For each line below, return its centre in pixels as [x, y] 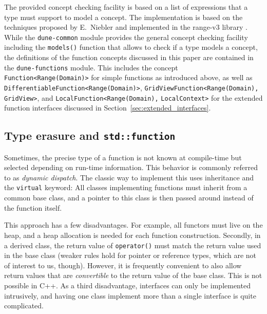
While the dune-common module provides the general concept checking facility [126, 37]
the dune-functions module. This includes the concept [91, 67]
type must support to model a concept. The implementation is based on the [123, 17]
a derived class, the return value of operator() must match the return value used [133, 245]
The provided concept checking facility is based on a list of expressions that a [126, 7]
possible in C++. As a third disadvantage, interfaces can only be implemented [127, 285]
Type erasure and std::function [90, 135]
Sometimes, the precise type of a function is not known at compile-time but [123, 157]
